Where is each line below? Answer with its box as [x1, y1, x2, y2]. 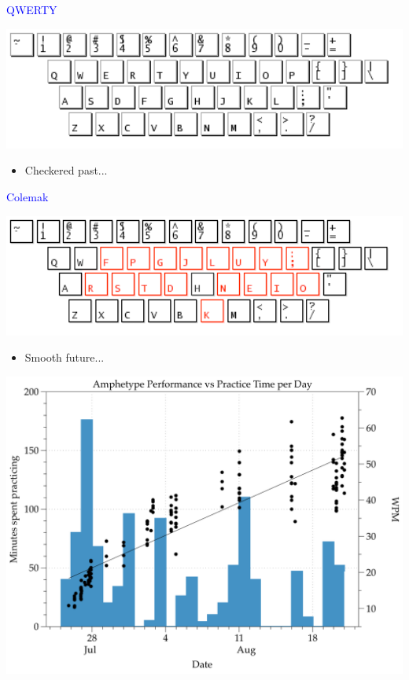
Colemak [6, 188, 49, 204]
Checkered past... [24, 162, 108, 178]
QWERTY [6, 2, 57, 17]
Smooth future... [24, 349, 105, 366]
